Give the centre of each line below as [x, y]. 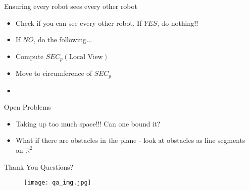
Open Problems [27, 107]
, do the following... [63, 39]
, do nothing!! [178, 23]
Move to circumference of [54, 73]
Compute [29, 56]
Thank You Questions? [39, 166]
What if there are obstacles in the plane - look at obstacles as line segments [130, 140]
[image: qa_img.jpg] [58, 183]
